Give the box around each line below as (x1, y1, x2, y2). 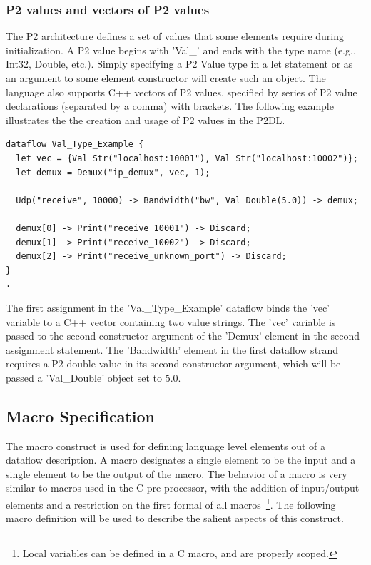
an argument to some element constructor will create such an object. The (6, 71, 326, 85)
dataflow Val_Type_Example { (6, 139, 144, 150)
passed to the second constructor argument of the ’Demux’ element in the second (6, 328, 360, 343)
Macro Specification (6, 404, 155, 427)
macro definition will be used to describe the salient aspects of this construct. (6, 511, 344, 526)
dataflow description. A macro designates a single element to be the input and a (6, 452, 356, 467)
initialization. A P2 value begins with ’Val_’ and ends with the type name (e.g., (6, 42, 356, 57)
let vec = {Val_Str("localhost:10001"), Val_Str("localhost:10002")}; (16, 153, 358, 163)
